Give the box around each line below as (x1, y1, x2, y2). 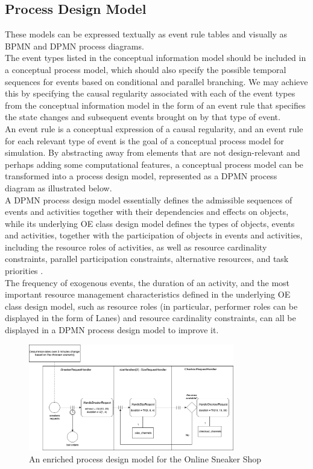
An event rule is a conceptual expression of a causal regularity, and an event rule (5, 122, 303, 135)
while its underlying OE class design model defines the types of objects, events (5, 217, 295, 229)
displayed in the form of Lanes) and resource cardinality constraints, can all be (5, 311, 296, 324)
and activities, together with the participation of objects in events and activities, (5, 229, 303, 241)
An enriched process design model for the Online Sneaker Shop (29, 452, 262, 465)
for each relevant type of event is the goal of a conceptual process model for (5, 134, 284, 147)
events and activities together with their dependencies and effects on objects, (5, 205, 289, 218)
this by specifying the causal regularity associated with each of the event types (5, 87, 296, 100)
